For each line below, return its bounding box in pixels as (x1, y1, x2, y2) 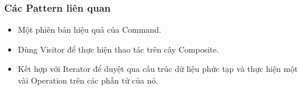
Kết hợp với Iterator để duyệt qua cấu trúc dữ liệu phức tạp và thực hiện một (18, 63, 298, 75)
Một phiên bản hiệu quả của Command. (18, 23, 161, 36)
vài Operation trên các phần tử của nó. (18, 74, 158, 86)
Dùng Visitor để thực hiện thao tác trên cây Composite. (18, 43, 219, 55)
